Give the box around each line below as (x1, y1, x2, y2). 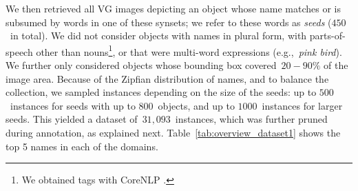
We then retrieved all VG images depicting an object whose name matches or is (6, 1, 341, 15)
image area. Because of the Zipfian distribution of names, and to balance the (6, 71, 329, 86)
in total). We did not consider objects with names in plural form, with (10, 28, 307, 43)
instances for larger (262, 98, 343, 112)
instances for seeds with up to (10, 98, 136, 112)
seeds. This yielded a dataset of (6, 112, 138, 126)
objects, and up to (158, 98, 235, 112)
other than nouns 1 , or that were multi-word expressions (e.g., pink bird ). (36, 42, 342, 59)
